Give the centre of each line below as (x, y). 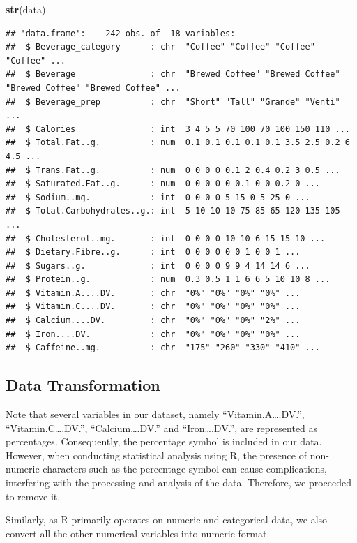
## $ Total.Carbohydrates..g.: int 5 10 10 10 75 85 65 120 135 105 (173, 211)
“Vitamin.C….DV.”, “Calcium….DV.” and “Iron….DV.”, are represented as (162, 427)
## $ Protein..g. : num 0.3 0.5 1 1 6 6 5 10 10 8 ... (168, 280)
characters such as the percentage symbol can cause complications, (185, 469)
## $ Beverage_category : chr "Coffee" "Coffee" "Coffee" (160, 47)
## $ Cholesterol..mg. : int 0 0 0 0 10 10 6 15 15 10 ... (166, 238)
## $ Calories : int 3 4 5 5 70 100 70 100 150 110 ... (178, 129)
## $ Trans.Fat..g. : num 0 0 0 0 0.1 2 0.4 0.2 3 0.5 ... (173, 170)
